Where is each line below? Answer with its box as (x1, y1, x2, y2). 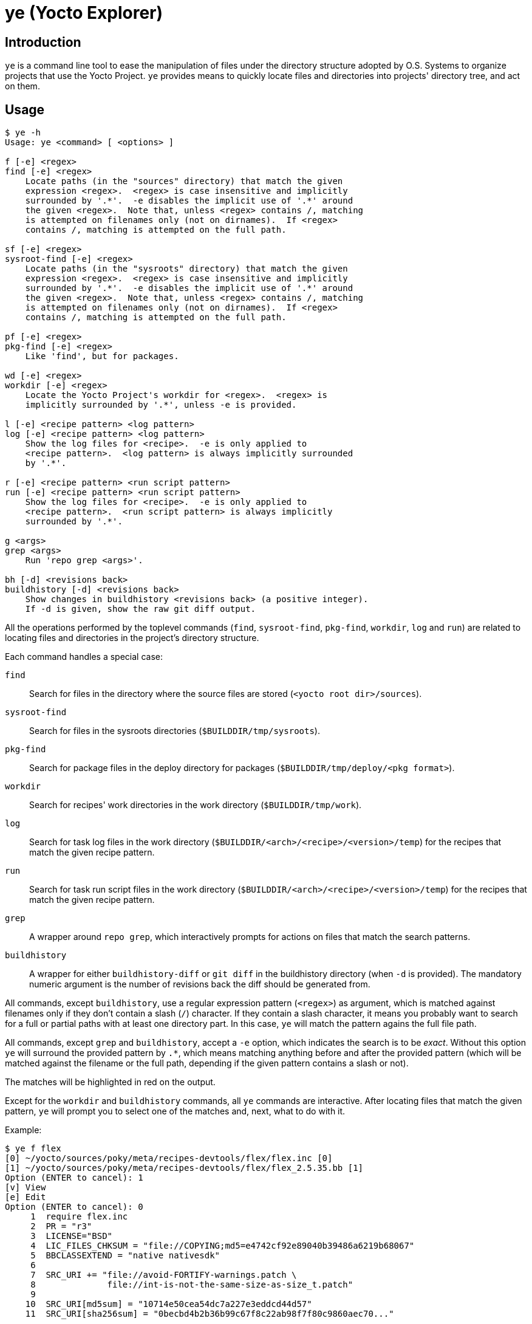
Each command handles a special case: (5, 651, 163, 662)
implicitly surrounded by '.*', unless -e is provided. (25, 400, 297, 410)
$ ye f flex (5, 1144, 61, 1154)
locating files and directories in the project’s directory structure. (5, 633, 259, 643)
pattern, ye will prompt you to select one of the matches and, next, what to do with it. (5, 1106, 346, 1117)
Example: (5, 1125, 42, 1136)
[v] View (5, 1182, 46, 1193)
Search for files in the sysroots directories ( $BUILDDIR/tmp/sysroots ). (29, 725, 320, 736)
